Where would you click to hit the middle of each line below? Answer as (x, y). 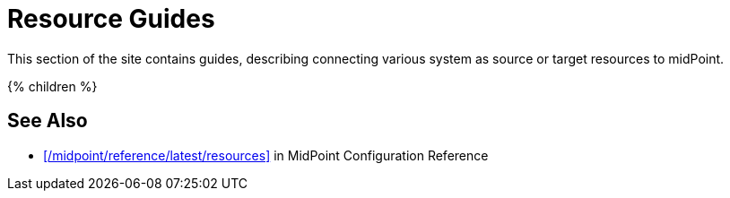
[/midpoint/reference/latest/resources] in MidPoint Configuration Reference (266, 155)
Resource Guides (111, 19)
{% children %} (52, 86)
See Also (48, 121)
